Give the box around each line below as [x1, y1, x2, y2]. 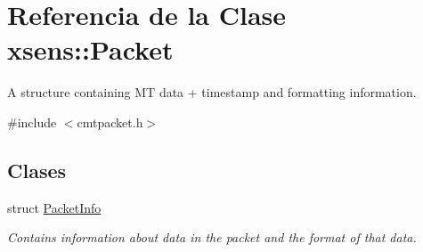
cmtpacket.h [77, 112, 143, 131]
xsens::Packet [7, 31, 174, 68]
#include [7, 112, 57, 131]
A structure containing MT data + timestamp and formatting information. [7, 83, 417, 102]
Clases [7, 156, 67, 183]
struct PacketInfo [7, 198, 102, 216]
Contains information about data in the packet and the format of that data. [7, 228, 417, 247]
